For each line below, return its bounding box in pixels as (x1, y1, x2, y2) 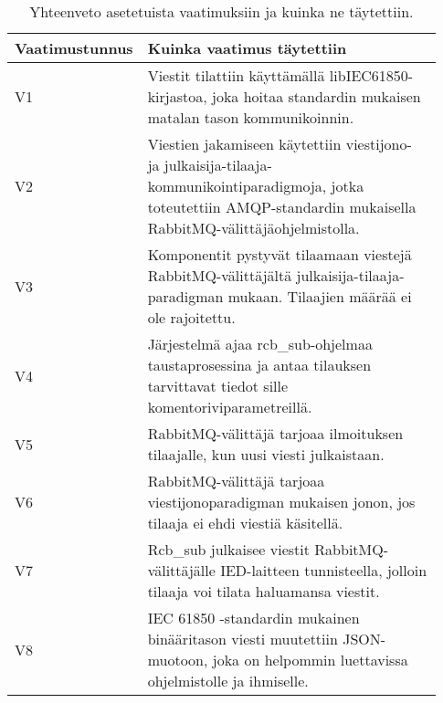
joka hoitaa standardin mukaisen (211, 86, 421, 107)
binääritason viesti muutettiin (147, 628, 338, 649)
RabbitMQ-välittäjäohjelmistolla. (147, 217, 360, 238)
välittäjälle (147, 560, 216, 581)
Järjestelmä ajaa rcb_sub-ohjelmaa (147, 333, 373, 354)
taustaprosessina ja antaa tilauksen (147, 354, 372, 375)
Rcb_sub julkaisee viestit (147, 539, 311, 560)
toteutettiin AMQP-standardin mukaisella (147, 196, 417, 217)
